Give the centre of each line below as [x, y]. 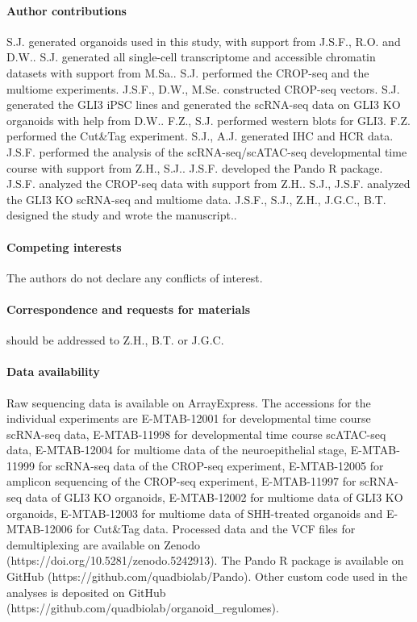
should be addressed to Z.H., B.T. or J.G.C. [115, 340]
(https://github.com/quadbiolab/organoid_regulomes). [143, 608]
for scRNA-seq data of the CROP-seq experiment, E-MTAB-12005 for [211, 465]
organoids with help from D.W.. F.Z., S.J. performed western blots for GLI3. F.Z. [208, 120]
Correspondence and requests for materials [129, 309]
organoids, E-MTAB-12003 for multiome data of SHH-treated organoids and [195, 513]
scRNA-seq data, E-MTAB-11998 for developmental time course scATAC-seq [196, 434]
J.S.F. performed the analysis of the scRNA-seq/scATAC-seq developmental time [207, 151]
